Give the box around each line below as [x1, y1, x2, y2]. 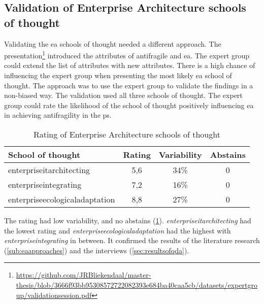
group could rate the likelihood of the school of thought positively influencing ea [4, 99, 254, 110]
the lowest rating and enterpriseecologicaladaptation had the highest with [4, 225, 231, 235]
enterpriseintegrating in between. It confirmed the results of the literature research [4, 235, 260, 246]
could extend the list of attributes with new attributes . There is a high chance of [4, 60, 255, 71]
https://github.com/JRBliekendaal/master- [16, 269, 151, 280]
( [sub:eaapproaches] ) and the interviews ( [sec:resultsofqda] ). [4, 245, 189, 255]
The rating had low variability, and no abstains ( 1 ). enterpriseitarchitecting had [4, 215, 251, 225]
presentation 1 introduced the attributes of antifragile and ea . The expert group [4, 49, 250, 60]
